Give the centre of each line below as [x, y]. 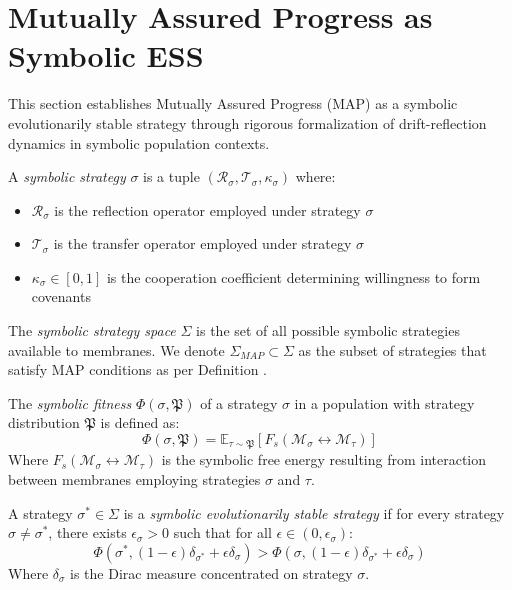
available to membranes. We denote [116, 349]
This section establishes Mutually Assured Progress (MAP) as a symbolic [233, 103]
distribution [44, 422]
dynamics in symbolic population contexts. [139, 142]
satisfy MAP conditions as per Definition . [137, 369]
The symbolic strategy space [92, 330]
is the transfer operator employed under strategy [202, 243]
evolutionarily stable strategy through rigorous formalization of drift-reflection [247, 122]
